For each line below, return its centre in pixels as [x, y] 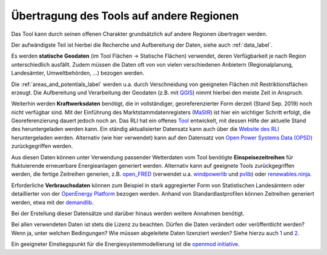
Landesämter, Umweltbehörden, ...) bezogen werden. [78, 73]
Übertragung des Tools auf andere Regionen [125, 16]
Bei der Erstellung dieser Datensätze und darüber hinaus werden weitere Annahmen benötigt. [128, 213]
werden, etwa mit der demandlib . [52, 202]
